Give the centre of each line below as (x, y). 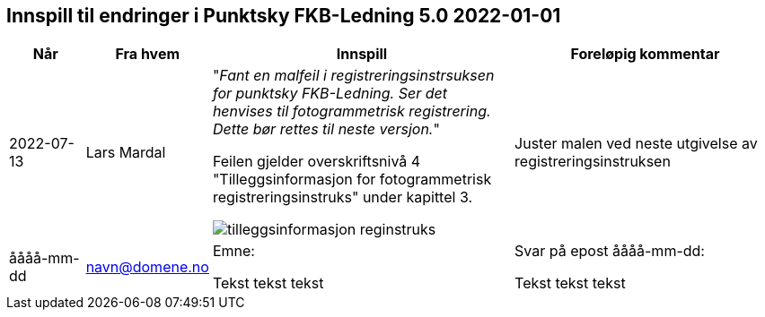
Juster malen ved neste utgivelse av (636, 144)
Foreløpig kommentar (645, 54)
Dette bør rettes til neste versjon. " (326, 129)
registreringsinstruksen (593, 162)
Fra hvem (148, 54)
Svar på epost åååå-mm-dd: (610, 251)
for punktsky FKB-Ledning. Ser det (330, 94)
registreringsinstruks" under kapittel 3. (343, 197)
